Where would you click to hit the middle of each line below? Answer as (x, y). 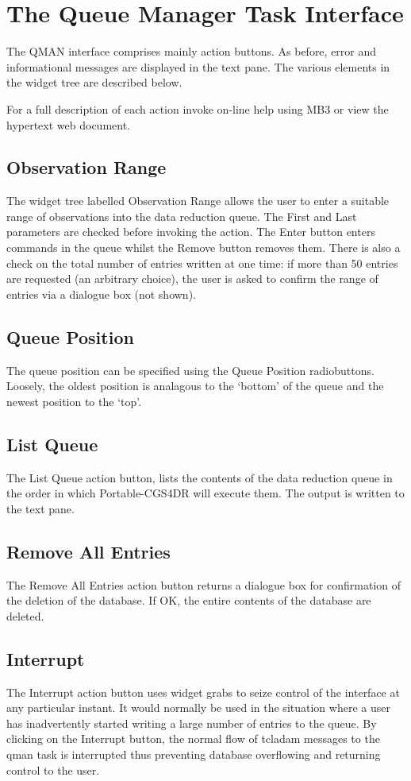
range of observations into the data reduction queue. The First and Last (182, 216)
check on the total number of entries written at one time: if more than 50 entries (202, 263)
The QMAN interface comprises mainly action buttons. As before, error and (192, 51)
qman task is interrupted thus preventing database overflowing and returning (194, 754)
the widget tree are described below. (94, 82)
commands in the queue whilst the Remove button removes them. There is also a (204, 247)
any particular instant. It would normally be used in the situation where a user (198, 708)
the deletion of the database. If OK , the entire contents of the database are (189, 600)
